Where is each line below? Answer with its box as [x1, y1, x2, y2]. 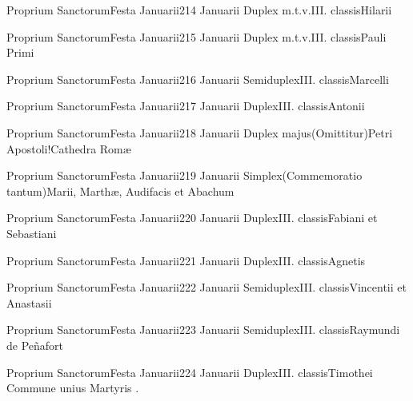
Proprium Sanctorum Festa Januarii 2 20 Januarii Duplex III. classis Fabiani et [6, 209, 378, 226]
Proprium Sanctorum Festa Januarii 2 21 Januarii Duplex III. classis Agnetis [6, 252, 366, 268]
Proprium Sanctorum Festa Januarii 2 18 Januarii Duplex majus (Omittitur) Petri [6, 124, 393, 141]
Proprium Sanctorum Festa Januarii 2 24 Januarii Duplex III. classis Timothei [6, 363, 373, 380]
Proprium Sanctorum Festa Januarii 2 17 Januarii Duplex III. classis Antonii [6, 97, 365, 114]
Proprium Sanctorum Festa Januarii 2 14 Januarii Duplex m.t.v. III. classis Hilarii [6, 2, 392, 18]
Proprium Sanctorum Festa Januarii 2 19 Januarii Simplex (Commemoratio [6, 167, 363, 184]
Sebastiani [6, 224, 57, 241]
